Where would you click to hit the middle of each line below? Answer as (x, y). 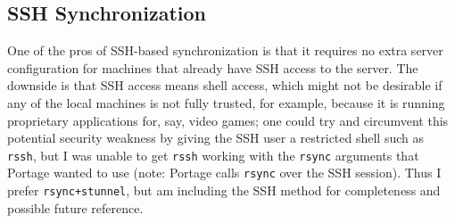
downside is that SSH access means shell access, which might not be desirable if (225, 85)
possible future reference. (75, 207)
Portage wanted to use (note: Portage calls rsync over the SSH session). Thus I (224, 173)
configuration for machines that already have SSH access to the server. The (213, 67)
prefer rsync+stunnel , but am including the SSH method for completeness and (224, 190)
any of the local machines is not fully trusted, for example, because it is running (226, 102)
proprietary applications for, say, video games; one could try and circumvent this (228, 120)
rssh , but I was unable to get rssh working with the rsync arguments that (213, 155)
